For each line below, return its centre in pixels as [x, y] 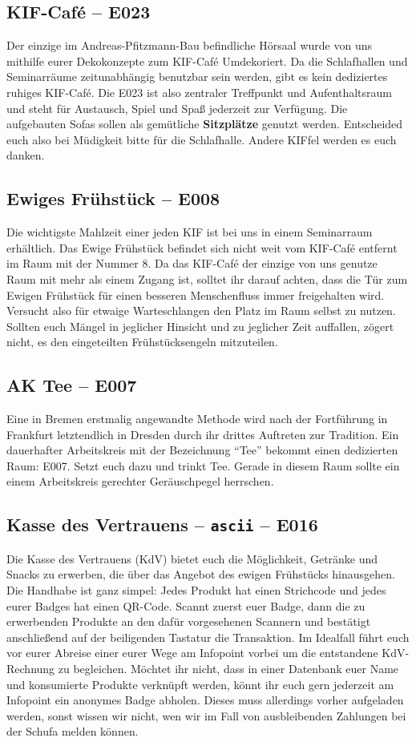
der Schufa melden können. [73, 731]
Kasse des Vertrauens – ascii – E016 [162, 524]
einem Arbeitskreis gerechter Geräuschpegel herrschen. [140, 481]
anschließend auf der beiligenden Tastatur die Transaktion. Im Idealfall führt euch [208, 637]
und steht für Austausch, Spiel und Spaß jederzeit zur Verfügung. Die [177, 108]
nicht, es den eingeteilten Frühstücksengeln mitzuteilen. [142, 342]
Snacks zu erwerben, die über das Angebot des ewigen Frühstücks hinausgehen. [201, 574]
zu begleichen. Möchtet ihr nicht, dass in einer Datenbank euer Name [228, 669]
